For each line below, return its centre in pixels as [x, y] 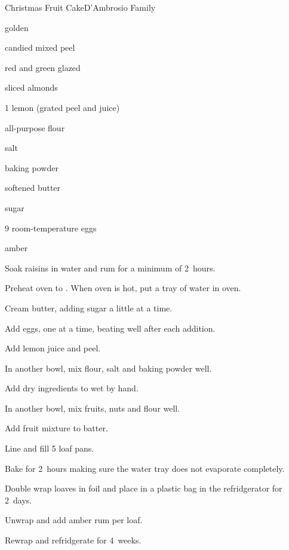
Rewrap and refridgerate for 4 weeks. [73, 540]
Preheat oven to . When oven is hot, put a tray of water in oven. [123, 288]
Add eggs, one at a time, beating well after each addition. [110, 328]
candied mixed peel [40, 47]
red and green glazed [43, 67]
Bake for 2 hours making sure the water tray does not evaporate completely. [145, 468]
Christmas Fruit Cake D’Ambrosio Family [80, 7]
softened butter [33, 188]
